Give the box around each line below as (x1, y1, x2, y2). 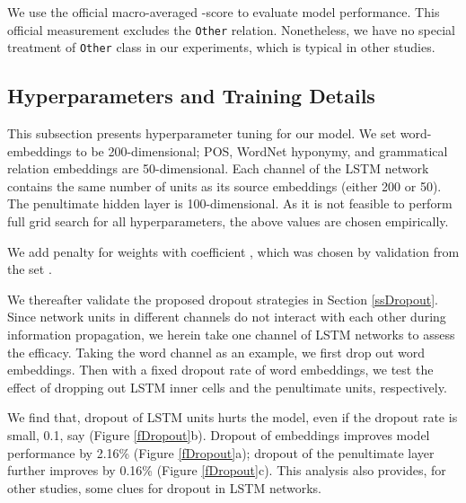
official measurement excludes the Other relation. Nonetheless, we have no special (7, 20, 455, 39)
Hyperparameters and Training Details (7, 82, 375, 110)
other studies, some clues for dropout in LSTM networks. (7, 478, 321, 497)
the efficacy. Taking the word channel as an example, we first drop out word (7, 342, 426, 361)
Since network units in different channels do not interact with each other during (7, 307, 446, 326)
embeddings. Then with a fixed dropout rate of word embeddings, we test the (7, 360, 434, 379)
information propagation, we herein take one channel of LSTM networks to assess (7, 325, 455, 344)
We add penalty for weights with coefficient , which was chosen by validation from (7, 242, 460, 260)
